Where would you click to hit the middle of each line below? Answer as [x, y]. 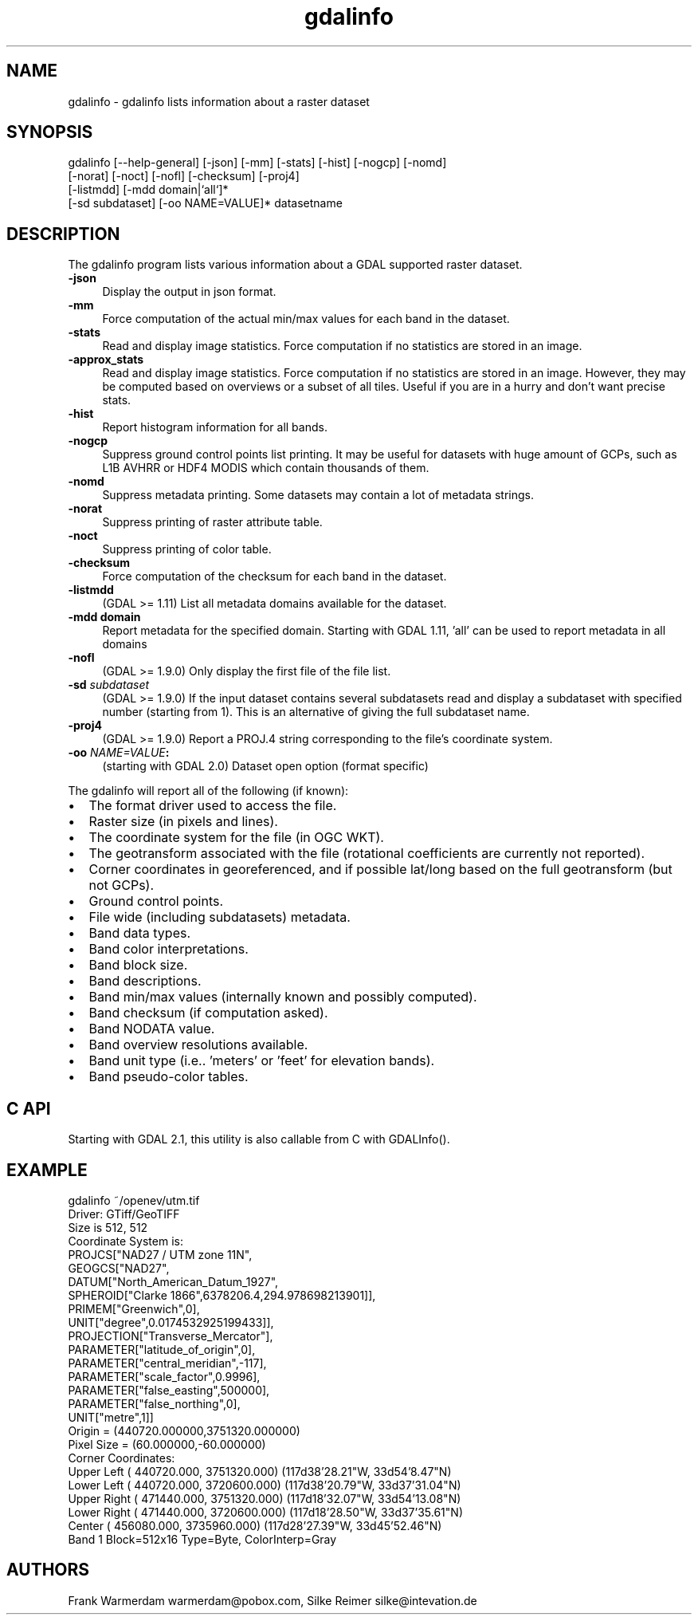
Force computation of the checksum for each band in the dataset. [274, 576]
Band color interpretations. [169, 949]
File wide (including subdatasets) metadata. [220, 917]
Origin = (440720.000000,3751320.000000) [184, 1430]
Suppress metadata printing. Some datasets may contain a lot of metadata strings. [318, 495]
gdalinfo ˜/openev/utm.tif [134, 1200]
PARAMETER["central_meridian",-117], [167, 1363]
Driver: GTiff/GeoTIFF [124, 1214]
